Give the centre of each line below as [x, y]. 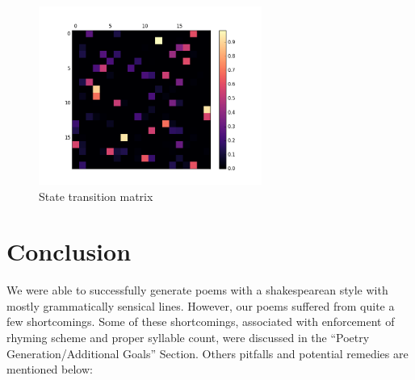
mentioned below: [50, 369]
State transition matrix [96, 196]
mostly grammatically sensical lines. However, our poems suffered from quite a [201, 305]
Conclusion [69, 251]
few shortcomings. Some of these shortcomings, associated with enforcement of [201, 322]
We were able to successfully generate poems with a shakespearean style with [197, 290]
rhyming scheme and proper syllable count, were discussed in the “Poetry [188, 338]
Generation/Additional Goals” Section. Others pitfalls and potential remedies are [207, 353]
